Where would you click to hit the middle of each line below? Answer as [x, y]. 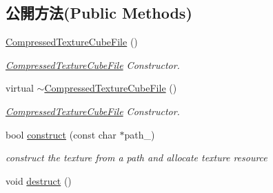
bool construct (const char [61, 134]
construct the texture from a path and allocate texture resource [136, 158]
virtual [20, 88]
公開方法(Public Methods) [99, 13]
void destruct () [39, 180]
